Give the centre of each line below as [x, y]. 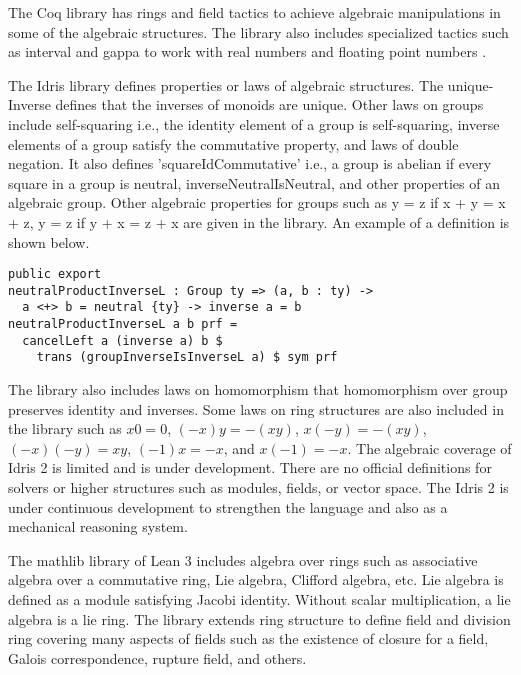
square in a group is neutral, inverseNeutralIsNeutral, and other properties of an [254, 182]
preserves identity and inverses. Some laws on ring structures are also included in [256, 408]
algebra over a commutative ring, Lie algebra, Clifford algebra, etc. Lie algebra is [256, 579]
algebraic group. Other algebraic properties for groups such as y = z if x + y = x [257, 202]
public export [55, 274]
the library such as [65, 428]
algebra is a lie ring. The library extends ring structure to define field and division [259, 618]
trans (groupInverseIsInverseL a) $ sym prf [187, 357]
